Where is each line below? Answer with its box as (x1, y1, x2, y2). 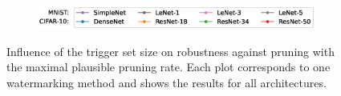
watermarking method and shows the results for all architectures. (6, 74, 327, 90)
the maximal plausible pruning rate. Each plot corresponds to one (6, 58, 331, 75)
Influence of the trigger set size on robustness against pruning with (6, 42, 335, 59)
